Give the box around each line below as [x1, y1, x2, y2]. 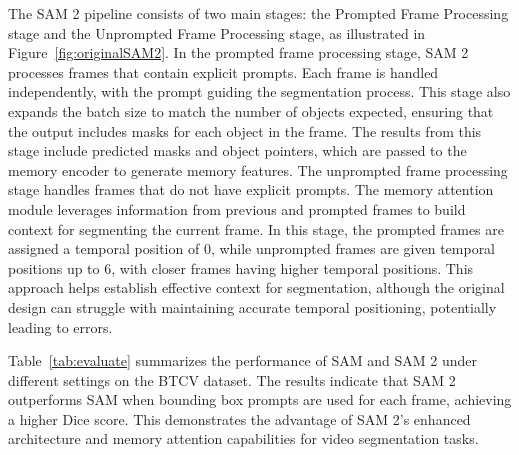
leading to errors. [8, 316, 113, 337]
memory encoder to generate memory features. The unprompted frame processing [8, 159, 508, 180]
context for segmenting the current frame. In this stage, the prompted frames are [8, 218, 504, 239]
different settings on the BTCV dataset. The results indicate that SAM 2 [8, 369, 456, 390]
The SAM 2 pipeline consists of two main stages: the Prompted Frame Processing [8, 3, 509, 23]
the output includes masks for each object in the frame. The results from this [8, 120, 482, 141]
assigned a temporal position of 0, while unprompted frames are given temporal [8, 238, 496, 259]
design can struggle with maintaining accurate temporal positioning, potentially [8, 296, 497, 317]
